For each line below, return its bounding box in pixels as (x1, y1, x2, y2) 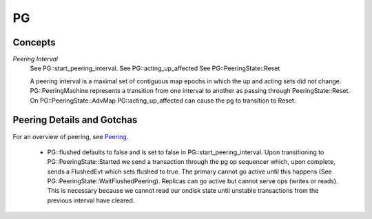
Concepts (12, 36, 56, 48)
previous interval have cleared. (47, 196, 135, 205)
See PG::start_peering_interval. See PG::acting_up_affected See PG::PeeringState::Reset (30, 64, 280, 72)
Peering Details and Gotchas (12, 114, 138, 126)
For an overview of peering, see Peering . (12, 132, 129, 140)
